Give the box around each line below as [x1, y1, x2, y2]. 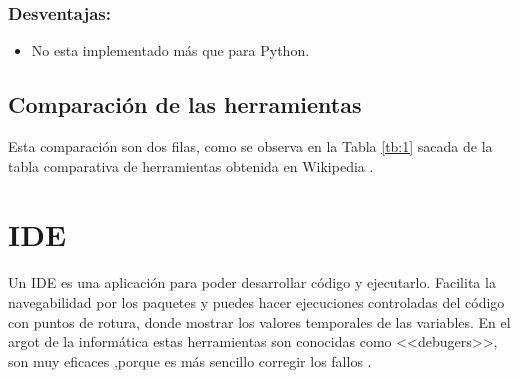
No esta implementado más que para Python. [31, 40, 310, 61]
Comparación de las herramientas [8, 89, 362, 120]
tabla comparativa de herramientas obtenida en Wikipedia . [8, 155, 374, 176]
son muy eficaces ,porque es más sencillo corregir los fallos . [8, 350, 372, 371]
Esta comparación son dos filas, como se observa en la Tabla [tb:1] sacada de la [8, 136, 493, 157]
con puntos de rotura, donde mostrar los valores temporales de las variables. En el [8, 311, 511, 332]
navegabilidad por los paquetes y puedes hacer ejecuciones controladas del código [8, 291, 505, 312]
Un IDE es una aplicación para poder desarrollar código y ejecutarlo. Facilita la [8, 272, 496, 293]
